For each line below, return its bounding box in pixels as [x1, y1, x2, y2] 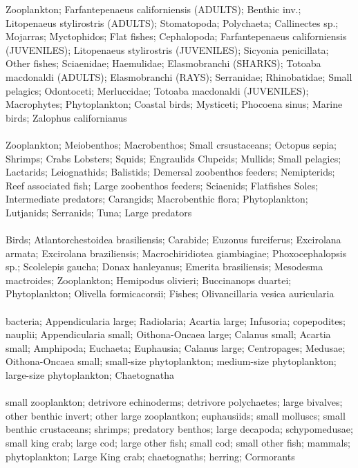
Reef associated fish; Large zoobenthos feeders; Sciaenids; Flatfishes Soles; [6, 178, 319, 192]
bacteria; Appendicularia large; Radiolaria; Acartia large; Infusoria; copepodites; [6, 313, 346, 328]
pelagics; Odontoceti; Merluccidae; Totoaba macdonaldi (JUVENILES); [6, 83, 309, 97]
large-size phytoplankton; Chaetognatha [6, 368, 174, 382]
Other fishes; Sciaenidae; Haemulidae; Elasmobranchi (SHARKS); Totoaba [6, 56, 321, 71]
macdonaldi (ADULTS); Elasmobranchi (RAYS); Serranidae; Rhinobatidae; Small [6, 69, 352, 84]
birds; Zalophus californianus [6, 110, 127, 124]
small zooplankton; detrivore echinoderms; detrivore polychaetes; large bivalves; [6, 395, 343, 409]
